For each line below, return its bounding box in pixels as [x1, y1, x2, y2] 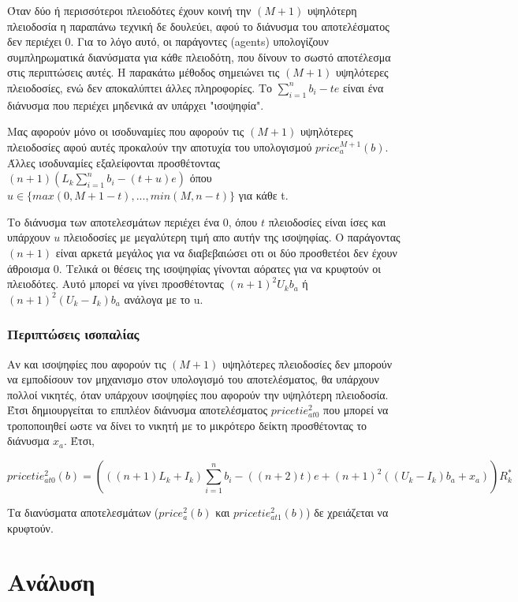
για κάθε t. [238, 187, 289, 204]
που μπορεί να [323, 402, 389, 418]
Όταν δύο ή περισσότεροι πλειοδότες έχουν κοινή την [7, 2, 252, 18]
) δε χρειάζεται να [306, 504, 389, 521]
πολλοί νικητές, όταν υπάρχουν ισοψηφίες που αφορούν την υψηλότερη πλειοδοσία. [7, 386, 389, 402]
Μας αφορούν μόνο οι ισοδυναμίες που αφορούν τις [7, 123, 244, 140]
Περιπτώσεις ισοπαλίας [7, 324, 140, 344]
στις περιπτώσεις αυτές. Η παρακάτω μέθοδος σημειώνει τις [7, 64, 280, 80]
